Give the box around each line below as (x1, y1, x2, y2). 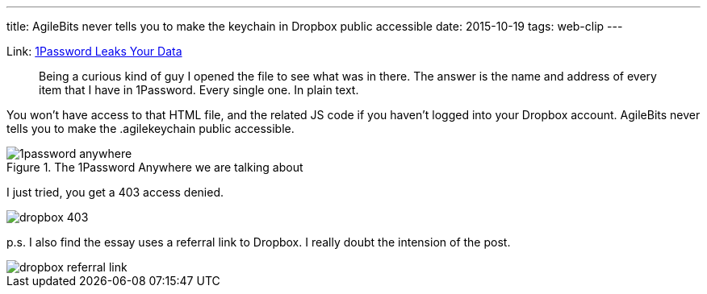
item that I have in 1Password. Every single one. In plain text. (39, 83, 359, 97)
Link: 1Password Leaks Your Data (6, 44, 182, 58)
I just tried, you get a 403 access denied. (6, 185, 224, 199)
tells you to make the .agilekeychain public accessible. (6, 122, 295, 135)
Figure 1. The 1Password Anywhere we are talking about (6, 160, 303, 174)
